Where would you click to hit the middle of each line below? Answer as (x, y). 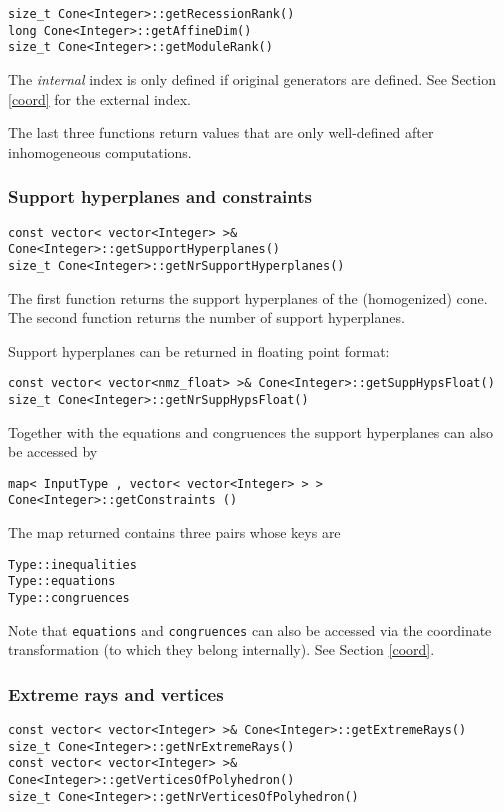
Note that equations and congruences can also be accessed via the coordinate (250, 629)
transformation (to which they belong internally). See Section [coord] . (221, 649)
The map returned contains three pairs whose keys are (174, 532)
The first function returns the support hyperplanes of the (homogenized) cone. (248, 297)
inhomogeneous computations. (100, 151)
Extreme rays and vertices (116, 693)
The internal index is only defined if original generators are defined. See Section (252, 78)
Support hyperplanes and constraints (160, 196)
